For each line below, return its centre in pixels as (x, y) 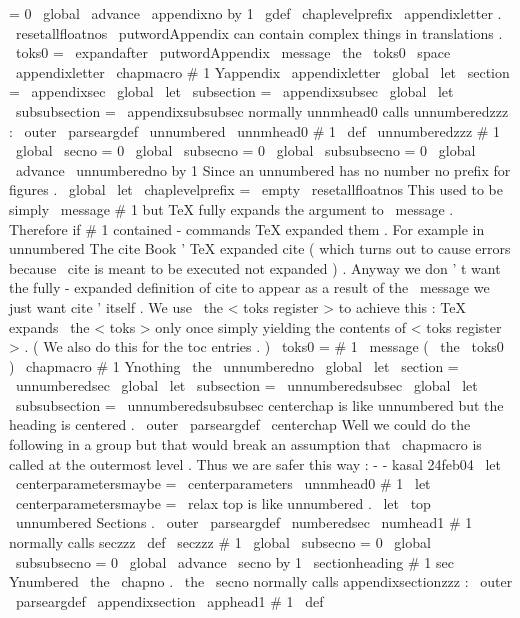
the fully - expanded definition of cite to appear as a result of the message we (249, 287)
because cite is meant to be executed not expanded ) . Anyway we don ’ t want (255, 267)
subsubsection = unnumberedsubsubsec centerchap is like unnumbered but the (259, 404)
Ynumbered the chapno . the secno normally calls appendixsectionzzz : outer (261, 581)
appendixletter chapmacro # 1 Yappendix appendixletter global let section (262, 71)
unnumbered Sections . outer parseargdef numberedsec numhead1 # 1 (244, 522)
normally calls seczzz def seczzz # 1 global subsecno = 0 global (220, 542)
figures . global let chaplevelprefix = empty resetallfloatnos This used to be (256, 189)
